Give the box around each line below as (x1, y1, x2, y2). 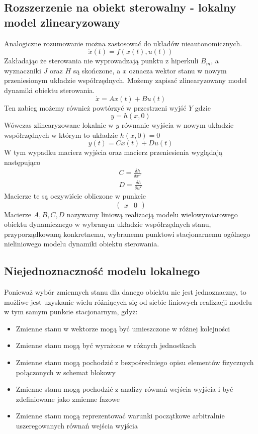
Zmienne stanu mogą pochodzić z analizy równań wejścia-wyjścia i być (16, 384, 233, 394)
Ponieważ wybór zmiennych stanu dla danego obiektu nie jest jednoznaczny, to (4, 287, 246, 297)
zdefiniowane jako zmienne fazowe (16, 393, 120, 404)
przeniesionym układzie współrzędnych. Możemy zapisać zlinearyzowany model (4, 75, 247, 85)
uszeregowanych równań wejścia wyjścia (16, 420, 138, 431)
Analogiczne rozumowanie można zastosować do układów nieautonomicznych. (4, 38, 242, 48)
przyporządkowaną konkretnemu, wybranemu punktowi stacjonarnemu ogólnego (4, 228, 250, 239)
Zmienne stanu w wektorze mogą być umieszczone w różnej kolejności (16, 323, 230, 333)
